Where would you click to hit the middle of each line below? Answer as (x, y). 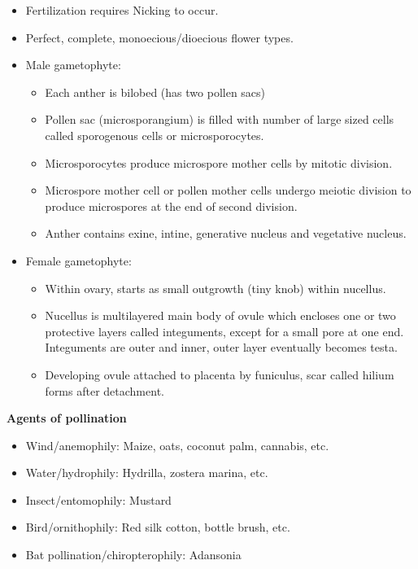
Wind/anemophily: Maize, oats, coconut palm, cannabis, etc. (177, 445)
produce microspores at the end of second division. (171, 206)
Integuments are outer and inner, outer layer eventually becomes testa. (221, 347)
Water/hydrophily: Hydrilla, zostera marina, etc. (147, 473)
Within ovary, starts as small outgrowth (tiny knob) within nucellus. (216, 288)
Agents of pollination (67, 418)
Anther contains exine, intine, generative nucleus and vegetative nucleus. (226, 233)
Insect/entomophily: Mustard (98, 499)
